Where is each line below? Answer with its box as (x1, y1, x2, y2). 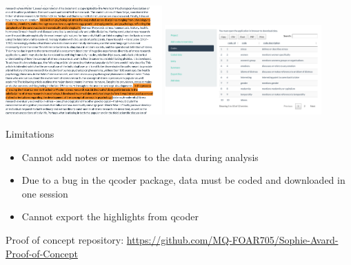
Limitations (6, 126, 54, 140)
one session (21, 186, 68, 200)
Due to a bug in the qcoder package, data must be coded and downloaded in (21, 173, 345, 187)
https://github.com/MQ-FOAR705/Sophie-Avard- (126, 232, 339, 246)
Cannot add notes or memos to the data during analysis (21, 149, 259, 164)
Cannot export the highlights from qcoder (21, 209, 199, 224)
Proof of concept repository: (6, 232, 124, 246)
